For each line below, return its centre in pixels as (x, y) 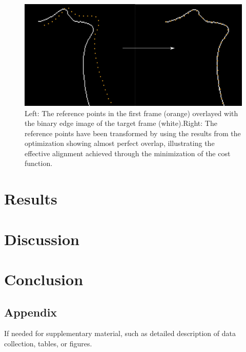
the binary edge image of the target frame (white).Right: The (121, 123)
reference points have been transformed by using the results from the (133, 133)
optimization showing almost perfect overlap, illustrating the (120, 143)
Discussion (42, 239)
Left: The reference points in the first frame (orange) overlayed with (131, 113)
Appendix (31, 312)
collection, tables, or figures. (48, 343)
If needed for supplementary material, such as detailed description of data (120, 333)
